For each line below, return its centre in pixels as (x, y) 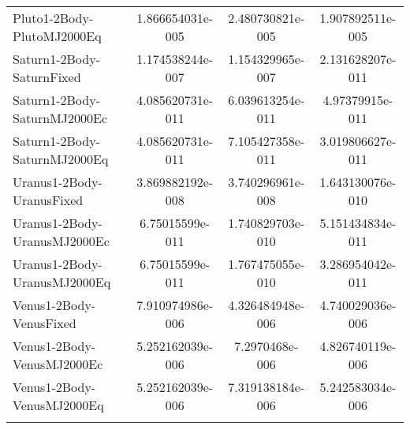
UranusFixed (48, 200)
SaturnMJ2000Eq (61, 159)
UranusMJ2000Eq (62, 282)
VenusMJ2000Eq (58, 405)
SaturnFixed (47, 77)
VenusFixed (45, 323)
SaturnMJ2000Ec (60, 118)
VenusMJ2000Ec (58, 364)
